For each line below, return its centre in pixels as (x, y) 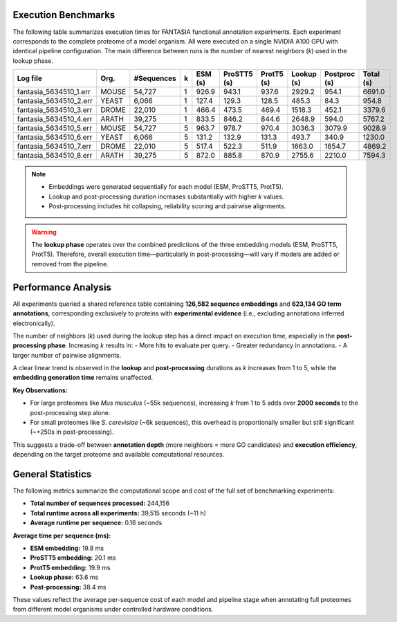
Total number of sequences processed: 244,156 (100, 503)
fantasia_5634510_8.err (55, 156)
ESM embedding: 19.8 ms (67, 548)
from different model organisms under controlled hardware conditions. (113, 610)
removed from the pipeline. (70, 264)
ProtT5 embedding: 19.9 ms (70, 567)
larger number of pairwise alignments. (67, 355)
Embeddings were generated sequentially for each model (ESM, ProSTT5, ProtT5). (166, 187)
